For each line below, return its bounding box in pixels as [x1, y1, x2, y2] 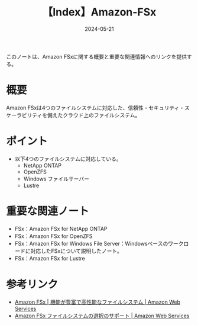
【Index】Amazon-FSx [42, 5, 157, 19]
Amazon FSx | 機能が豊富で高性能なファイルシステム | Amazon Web [14, 298, 180, 305]
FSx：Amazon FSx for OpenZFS [14, 232, 93, 240]
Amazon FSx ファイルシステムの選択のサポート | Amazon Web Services [14, 312, 190, 319]
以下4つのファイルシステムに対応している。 [14, 155, 122, 162]
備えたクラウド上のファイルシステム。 [47, 111, 141, 118]
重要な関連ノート [6, 205, 90, 218]
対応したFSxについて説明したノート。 [30, 247, 122, 255]
